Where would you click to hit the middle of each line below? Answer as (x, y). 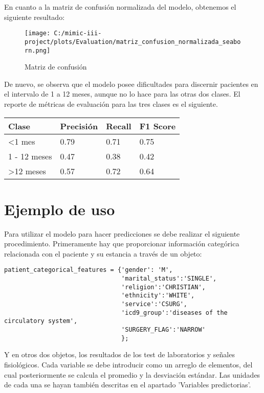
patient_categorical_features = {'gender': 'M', (89, 270)
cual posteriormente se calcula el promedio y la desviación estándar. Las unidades (132, 374)
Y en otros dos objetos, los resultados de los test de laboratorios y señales (119, 354)
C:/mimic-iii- (78, 33)
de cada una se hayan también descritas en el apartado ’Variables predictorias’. (128, 385)
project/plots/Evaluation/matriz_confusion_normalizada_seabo (133, 42)
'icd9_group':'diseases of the (174, 313)
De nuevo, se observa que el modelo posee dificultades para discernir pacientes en (131, 84)
